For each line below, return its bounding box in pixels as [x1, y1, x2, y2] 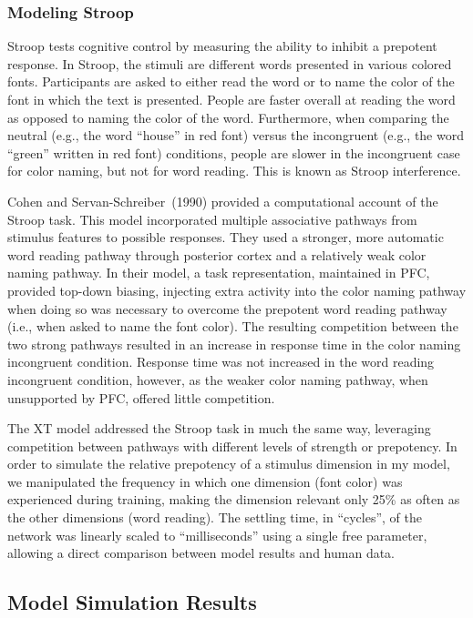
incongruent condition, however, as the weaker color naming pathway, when [7, 370, 428, 389]
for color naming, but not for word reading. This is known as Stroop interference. [7, 161, 461, 180]
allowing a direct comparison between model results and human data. [7, 543, 396, 562]
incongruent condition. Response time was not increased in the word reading [7, 352, 435, 371]
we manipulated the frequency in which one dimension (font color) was [7, 471, 403, 491]
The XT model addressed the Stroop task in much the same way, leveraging [7, 419, 431, 438]
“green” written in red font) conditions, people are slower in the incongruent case [7, 143, 460, 162]
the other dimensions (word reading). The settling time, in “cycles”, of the [7, 508, 423, 527]
